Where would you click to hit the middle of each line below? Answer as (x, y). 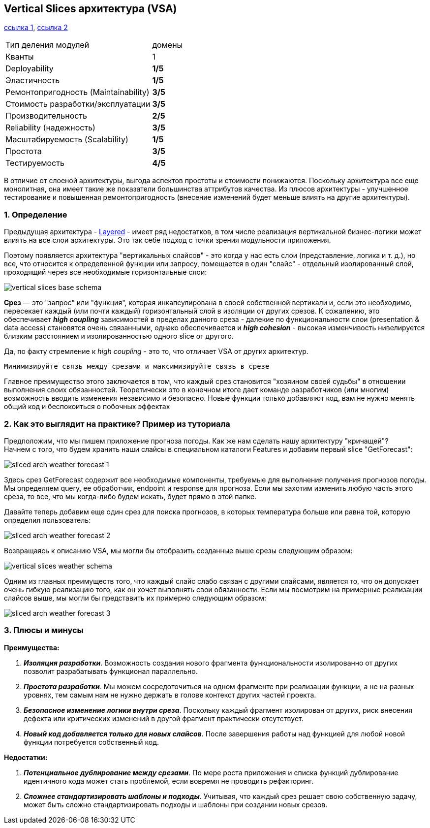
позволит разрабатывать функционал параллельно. (111, 671)
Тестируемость (35, 163)
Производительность (46, 116)
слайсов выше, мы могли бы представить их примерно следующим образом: (135, 598)
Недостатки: (26, 757)
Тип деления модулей (47, 45)
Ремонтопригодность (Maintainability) (77, 92)
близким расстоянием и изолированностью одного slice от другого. (119, 336)
